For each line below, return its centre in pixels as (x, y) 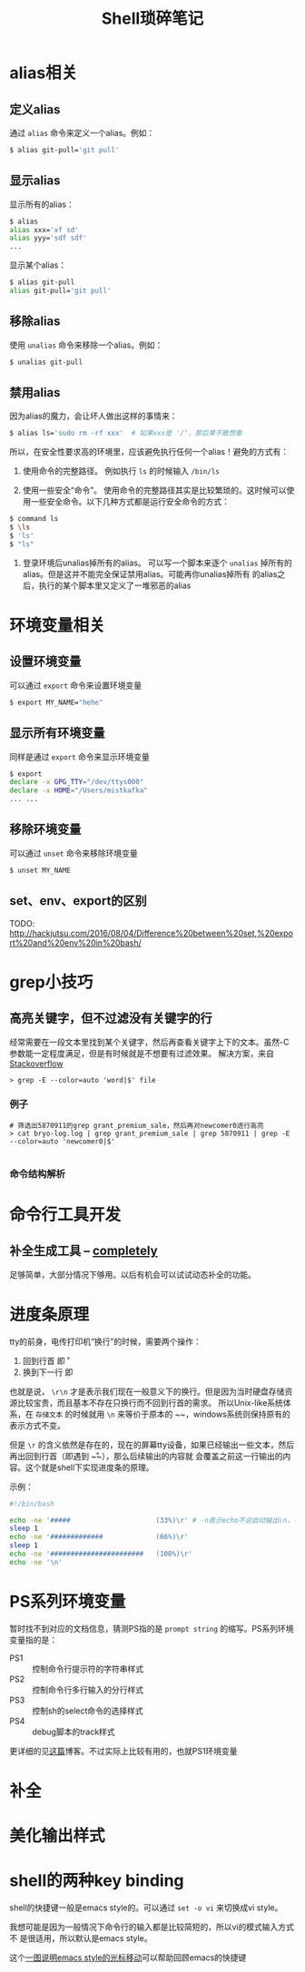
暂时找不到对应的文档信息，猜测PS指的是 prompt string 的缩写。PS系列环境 (152, 1628)
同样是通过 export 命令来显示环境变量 (79, 756)
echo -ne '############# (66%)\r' (99, 1537)
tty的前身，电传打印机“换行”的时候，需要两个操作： (105, 1341)
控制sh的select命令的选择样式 (88, 1711)
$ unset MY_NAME (40, 870)
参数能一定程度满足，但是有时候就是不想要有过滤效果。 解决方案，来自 (142, 1053)
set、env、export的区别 (78, 901)
